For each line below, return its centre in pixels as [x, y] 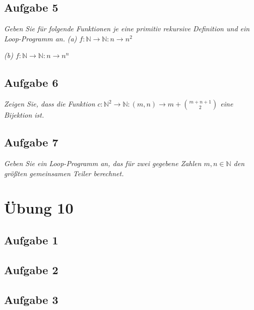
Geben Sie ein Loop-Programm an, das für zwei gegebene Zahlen [103, 163]
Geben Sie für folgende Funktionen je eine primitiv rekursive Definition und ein [127, 29]
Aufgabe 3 [31, 299]
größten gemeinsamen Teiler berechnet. [64, 173]
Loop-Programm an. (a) [41, 38]
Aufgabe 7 [31, 142]
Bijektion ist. [24, 115]
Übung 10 [39, 208]
